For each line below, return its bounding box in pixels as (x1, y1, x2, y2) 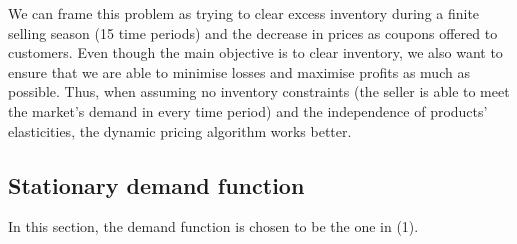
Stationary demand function (8, 169, 305, 200)
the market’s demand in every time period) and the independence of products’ (8, 100, 488, 121)
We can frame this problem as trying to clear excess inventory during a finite (8, 3, 480, 23)
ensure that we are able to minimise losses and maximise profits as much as (8, 61, 470, 82)
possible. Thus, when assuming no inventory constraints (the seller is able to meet (8, 81, 510, 102)
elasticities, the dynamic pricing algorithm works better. (8, 120, 352, 141)
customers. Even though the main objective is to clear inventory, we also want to (8, 42, 503, 63)
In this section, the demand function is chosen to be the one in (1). (8, 216, 419, 237)
